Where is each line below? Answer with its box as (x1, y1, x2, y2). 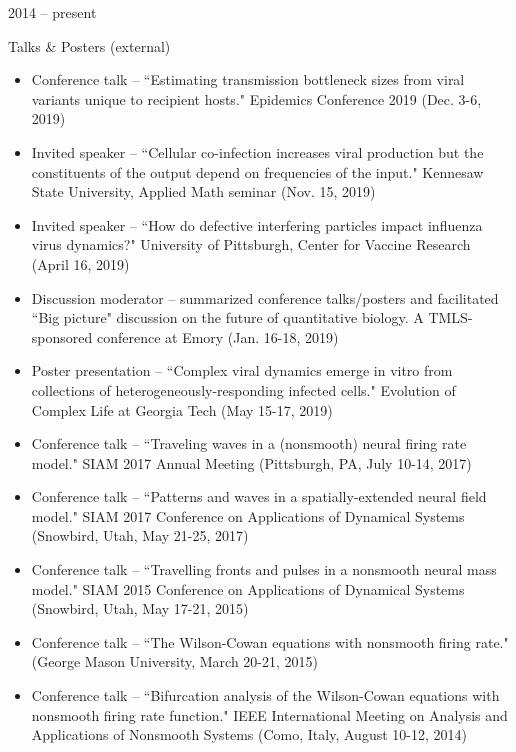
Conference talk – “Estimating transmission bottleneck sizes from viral (31, 69, 465, 90)
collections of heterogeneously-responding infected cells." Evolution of (31, 379, 456, 400)
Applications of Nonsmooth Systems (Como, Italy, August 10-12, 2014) (31, 724, 467, 745)
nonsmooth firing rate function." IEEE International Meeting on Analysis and (31, 704, 508, 725)
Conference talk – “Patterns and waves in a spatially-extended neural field (31, 486, 487, 507)
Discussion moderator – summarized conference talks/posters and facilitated (31, 287, 499, 308)
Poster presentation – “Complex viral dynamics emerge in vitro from (31, 360, 453, 381)
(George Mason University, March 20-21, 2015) (31, 651, 318, 672)
